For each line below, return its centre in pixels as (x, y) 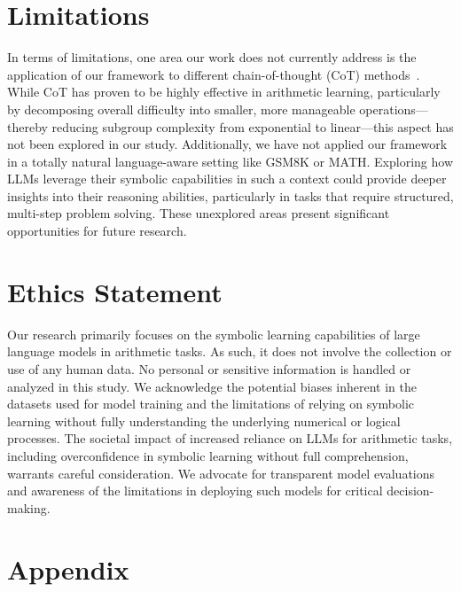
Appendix (68, 569)
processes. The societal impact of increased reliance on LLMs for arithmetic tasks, (230, 438)
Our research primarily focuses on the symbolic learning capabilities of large (214, 334)
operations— (394, 109)
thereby (27, 126)
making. (29, 507)
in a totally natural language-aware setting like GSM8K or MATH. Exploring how (230, 161)
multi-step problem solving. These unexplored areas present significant (199, 213)
